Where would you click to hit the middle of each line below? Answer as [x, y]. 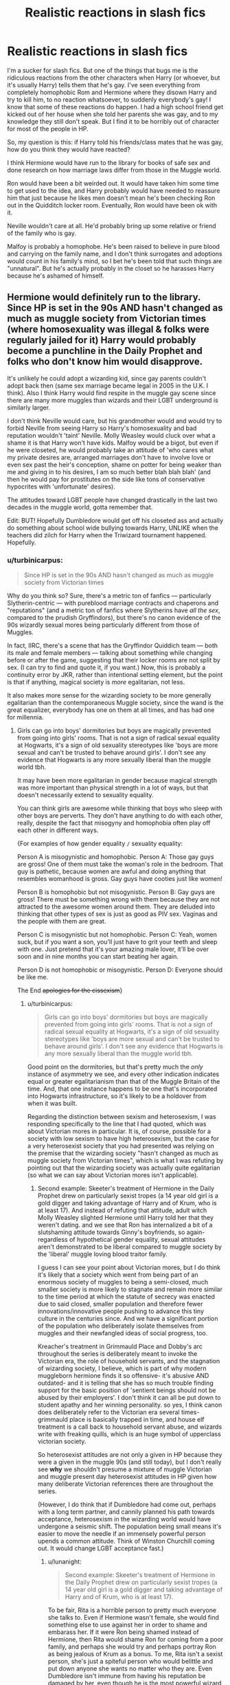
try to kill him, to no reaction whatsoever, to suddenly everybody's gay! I [109, 99]
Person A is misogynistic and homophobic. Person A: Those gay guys [115, 857]
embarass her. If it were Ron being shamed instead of [123, 1632]
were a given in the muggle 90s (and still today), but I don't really [129, 1462]
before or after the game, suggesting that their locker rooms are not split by [114, 660]
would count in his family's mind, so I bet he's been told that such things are [115, 261]
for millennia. [25, 717]
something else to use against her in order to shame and [127, 1625]
